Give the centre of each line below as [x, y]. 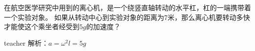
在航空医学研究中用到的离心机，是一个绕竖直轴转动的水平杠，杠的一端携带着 [127, 7]
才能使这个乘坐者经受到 [42, 26]
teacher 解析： [26, 42]
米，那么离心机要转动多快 [209, 17]
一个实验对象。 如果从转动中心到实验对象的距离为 [84, 17]
